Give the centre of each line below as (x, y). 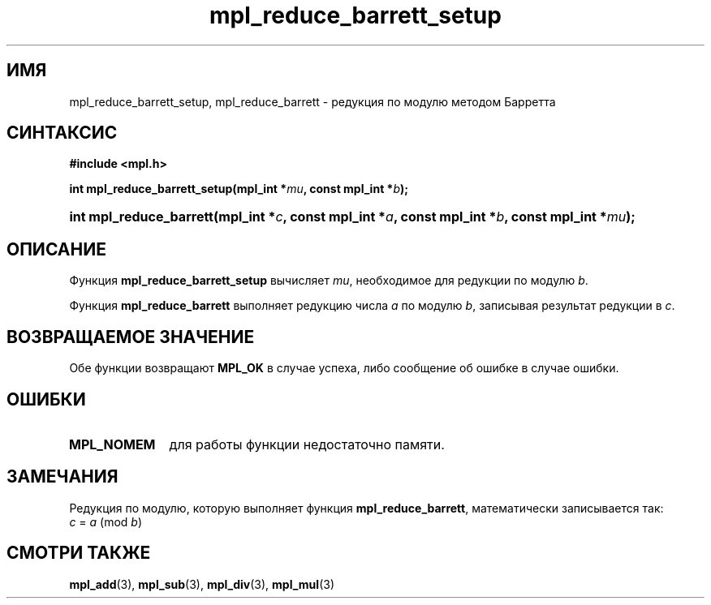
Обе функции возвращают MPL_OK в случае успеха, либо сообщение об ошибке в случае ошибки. (344, 368)
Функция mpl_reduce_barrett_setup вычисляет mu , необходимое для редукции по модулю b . (329, 281)
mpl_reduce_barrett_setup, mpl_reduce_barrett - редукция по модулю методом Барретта (312, 101)
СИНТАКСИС (62, 133)
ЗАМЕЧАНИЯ (62, 477)
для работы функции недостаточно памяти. (307, 444)
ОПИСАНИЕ (56, 249)
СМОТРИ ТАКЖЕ (79, 553)
